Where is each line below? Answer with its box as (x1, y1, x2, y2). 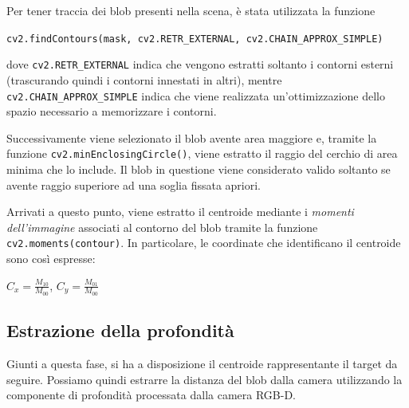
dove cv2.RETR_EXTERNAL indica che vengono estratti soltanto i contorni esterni (6, 56, 394, 73)
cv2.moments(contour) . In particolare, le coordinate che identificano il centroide (6, 234, 401, 251)
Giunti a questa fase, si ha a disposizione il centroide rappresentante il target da (6, 355, 398, 372)
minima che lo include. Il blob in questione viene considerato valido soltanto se (6, 161, 391, 177)
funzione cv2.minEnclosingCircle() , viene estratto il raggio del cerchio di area (6, 145, 398, 162)
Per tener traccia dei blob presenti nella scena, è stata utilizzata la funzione (6, 2, 376, 18)
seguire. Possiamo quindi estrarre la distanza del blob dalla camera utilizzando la (6, 371, 403, 387)
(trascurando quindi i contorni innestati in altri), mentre (6, 71, 282, 88)
